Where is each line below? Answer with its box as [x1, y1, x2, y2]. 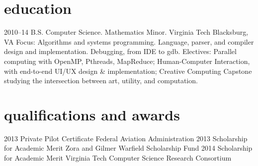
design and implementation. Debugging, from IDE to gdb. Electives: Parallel [4, 46, 237, 56]
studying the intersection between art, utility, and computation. [4, 75, 198, 86]
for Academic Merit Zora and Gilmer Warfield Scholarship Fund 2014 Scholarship [4, 143, 253, 153]
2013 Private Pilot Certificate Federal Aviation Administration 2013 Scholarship [4, 133, 248, 143]
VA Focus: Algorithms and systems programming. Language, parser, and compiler [4, 36, 254, 47]
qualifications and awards [4, 104, 180, 124]
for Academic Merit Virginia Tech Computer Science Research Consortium [4, 153, 232, 163]
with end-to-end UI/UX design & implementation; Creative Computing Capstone [4, 65, 252, 76]
